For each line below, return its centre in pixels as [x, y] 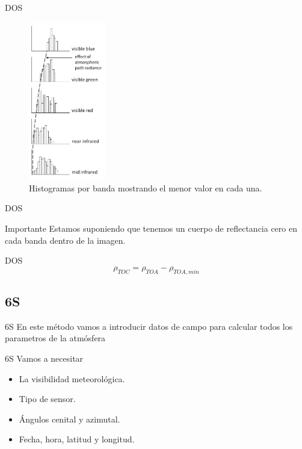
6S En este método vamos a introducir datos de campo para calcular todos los [149, 326]
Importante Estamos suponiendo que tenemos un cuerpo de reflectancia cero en [151, 228]
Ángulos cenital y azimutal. [69, 419]
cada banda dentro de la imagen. [65, 240]
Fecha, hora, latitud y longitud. [77, 439]
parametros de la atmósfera [55, 338]
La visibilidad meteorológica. [72, 378]
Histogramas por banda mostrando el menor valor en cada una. [146, 187]
